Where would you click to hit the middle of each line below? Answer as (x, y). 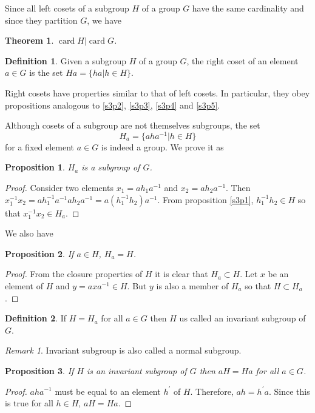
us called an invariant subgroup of (242, 318)
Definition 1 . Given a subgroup (66, 60)
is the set (46, 72)
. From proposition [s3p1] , (205, 199)
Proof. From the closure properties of (74, 274)
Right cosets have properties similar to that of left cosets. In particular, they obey (157, 92)
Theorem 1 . (29, 40)
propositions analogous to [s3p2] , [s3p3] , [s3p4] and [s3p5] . (113, 105)
